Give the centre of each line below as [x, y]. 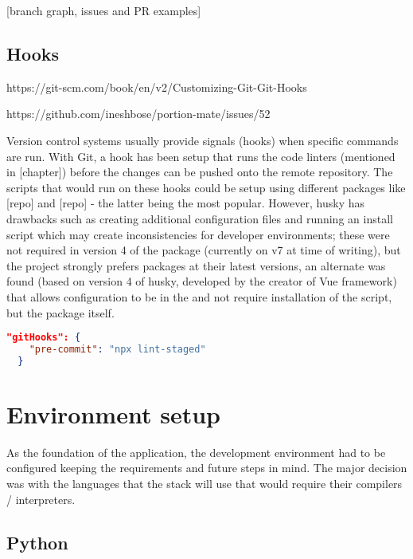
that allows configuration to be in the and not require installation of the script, [199, 296]
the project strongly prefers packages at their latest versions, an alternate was [196, 265]
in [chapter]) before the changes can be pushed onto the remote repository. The [200, 172]
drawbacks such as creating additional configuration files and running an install [200, 218]
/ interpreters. [41, 499]
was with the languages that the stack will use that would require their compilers [205, 484]
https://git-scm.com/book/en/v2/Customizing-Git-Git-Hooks [157, 87]
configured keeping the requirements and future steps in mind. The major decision [207, 468]
